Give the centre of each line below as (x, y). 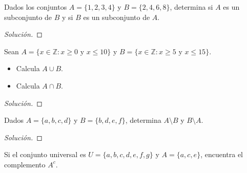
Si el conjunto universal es (45, 154)
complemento (25, 164)
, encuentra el (222, 154)
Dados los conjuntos (36, 7)
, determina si (191, 7)
